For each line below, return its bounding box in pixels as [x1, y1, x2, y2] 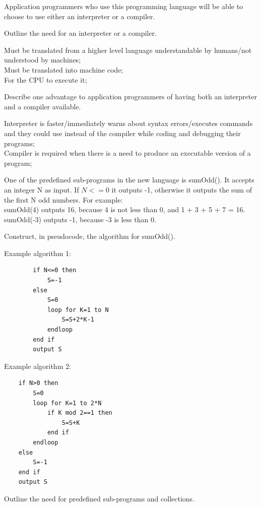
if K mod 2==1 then [47, 409, 112, 417]
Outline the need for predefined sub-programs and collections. [4, 493, 195, 503]
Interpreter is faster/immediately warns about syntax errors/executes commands [4, 118, 253, 129]
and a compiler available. [4, 101, 81, 111]
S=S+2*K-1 [61, 316, 94, 324]
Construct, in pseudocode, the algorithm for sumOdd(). [4, 231, 175, 241]
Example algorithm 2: [4, 360, 71, 371]
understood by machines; [4, 54, 81, 65]
